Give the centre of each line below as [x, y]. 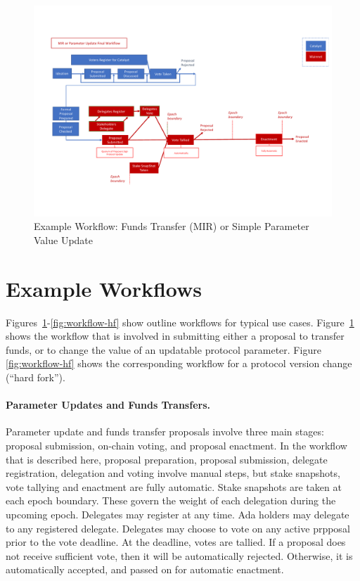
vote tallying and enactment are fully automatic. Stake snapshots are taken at [174, 486]
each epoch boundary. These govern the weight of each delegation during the [171, 500]
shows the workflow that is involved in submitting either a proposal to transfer [175, 336]
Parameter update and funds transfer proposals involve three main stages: [165, 432]
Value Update [64, 240]
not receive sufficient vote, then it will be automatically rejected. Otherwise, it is [179, 555]
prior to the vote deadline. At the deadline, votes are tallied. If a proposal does [176, 542]
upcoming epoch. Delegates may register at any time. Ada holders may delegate [178, 515]
